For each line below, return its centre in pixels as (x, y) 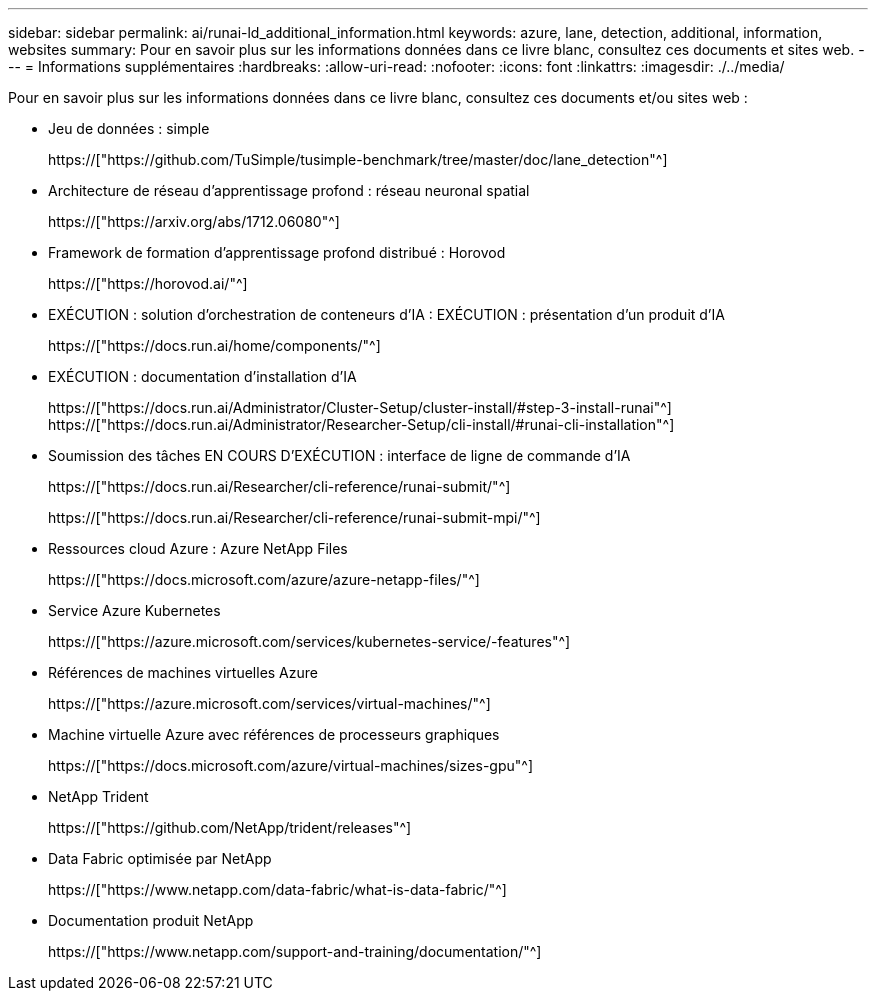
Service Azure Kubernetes (134, 610)
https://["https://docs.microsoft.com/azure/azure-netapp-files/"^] (264, 579)
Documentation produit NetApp (151, 920)
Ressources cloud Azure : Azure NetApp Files (198, 548)
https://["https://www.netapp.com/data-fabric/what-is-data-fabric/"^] (277, 889)
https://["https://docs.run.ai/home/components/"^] (214, 345)
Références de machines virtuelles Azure (183, 672)
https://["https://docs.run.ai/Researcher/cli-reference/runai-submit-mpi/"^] (294, 517)
